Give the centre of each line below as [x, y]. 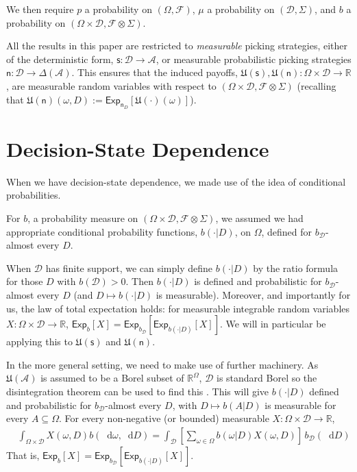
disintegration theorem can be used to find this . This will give [138, 392]
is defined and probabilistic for [258, 281]
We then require [40, 9]
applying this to [39, 341]
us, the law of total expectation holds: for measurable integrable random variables [178, 308]
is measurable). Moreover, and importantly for [253, 295]
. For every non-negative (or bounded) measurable [164, 418]
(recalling [317, 85]
